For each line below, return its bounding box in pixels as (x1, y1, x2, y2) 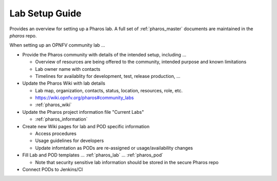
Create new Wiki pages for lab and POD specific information (22, 123, 150, 129)
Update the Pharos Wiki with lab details (22, 80, 105, 87)
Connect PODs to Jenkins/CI (22, 166, 83, 172)
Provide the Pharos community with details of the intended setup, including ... (22, 51, 187, 57)
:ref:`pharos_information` (35, 116, 88, 123)
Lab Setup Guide (9, 8, 82, 19)
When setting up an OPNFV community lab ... (9, 42, 105, 48)
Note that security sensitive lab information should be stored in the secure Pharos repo (35, 159, 219, 165)
